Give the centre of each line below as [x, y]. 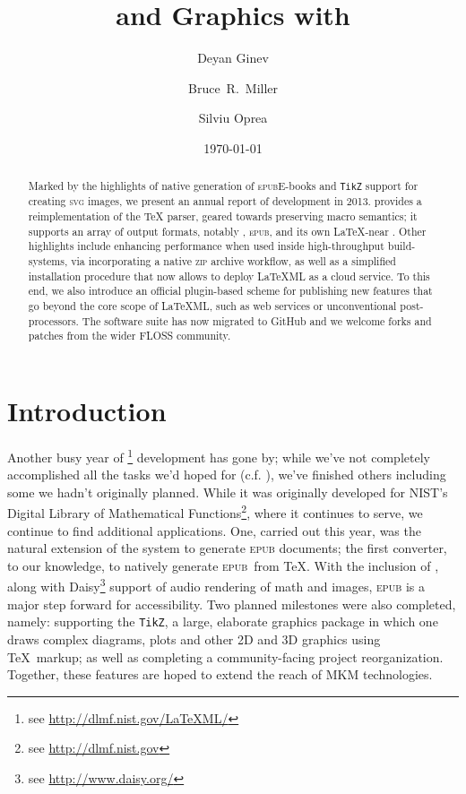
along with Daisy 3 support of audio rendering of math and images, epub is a [216, 585]
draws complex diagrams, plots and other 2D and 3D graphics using [194, 639]
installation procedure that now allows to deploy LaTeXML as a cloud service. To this [229, 276]
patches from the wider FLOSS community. [129, 336]
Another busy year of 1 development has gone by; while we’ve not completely [219, 455]
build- [401, 246]
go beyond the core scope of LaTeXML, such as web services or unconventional [212, 306]
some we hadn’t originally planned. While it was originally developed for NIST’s [228, 492]
